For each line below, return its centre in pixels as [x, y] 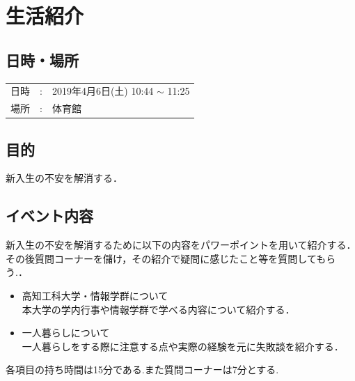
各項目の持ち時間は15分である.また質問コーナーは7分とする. [142, 370]
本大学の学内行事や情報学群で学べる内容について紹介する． [158, 309]
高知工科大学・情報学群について [95, 296]
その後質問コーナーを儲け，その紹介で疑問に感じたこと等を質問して [161, 258]
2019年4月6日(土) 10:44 [103, 91]
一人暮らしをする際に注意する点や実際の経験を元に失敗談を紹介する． [183, 346]
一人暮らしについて [66, 333]
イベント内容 [49, 216]
